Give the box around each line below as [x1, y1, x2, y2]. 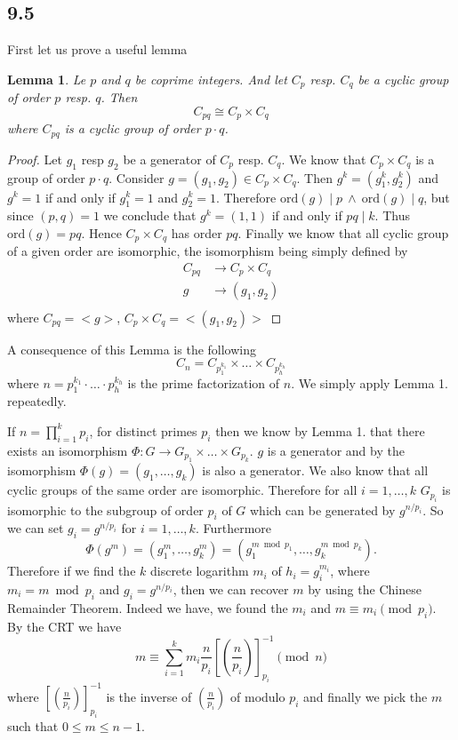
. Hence [81, 223, 122, 242]
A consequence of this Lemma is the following [7, 339, 256, 358]
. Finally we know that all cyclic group [237, 223, 449, 242]
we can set [7, 519, 64, 537]
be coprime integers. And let [134, 69, 287, 88]
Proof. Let [7, 149, 62, 168]
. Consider [108, 168, 165, 187]
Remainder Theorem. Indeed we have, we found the [7, 598, 288, 617]
